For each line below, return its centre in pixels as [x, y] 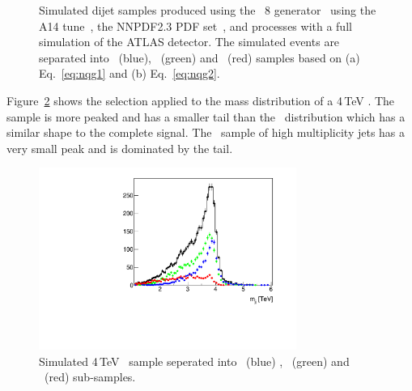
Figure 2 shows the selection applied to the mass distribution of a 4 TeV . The [201, 100]
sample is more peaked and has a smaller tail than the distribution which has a [206, 116]
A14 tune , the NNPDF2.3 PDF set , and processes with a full [195, 25]
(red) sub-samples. [90, 377]
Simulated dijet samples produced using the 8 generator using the [208, 10]
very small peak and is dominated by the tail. [120, 148]
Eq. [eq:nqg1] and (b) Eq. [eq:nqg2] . [130, 73]
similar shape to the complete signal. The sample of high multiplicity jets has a [206, 132]
